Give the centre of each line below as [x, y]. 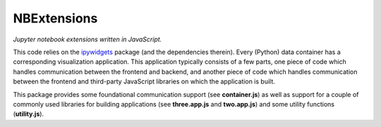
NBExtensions [55, 18]
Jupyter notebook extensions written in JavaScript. [87, 39]
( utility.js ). [29, 114]
